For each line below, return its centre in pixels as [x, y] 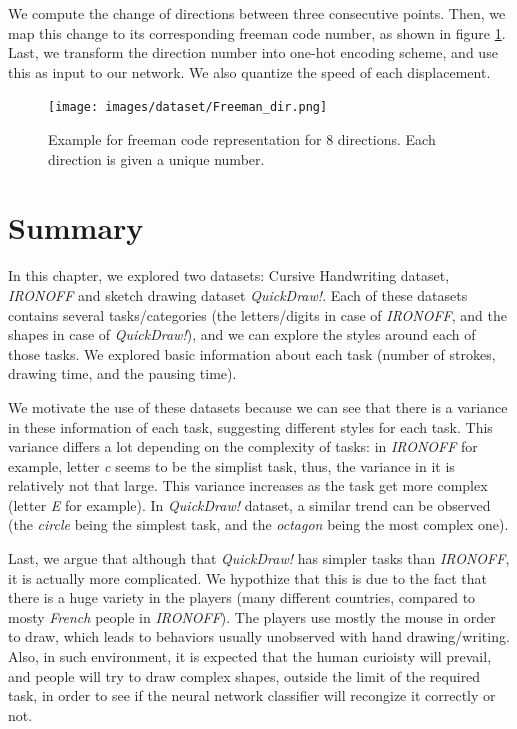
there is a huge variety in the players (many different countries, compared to [242, 597]
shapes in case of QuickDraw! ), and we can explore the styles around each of [242, 334]
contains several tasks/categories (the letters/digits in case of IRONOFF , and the [257, 314]
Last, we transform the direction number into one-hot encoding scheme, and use [253, 52]
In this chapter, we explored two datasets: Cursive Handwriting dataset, [229, 275]
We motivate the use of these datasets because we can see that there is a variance [258, 406]
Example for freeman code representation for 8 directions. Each [242, 139]
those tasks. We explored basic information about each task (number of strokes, [252, 353]
